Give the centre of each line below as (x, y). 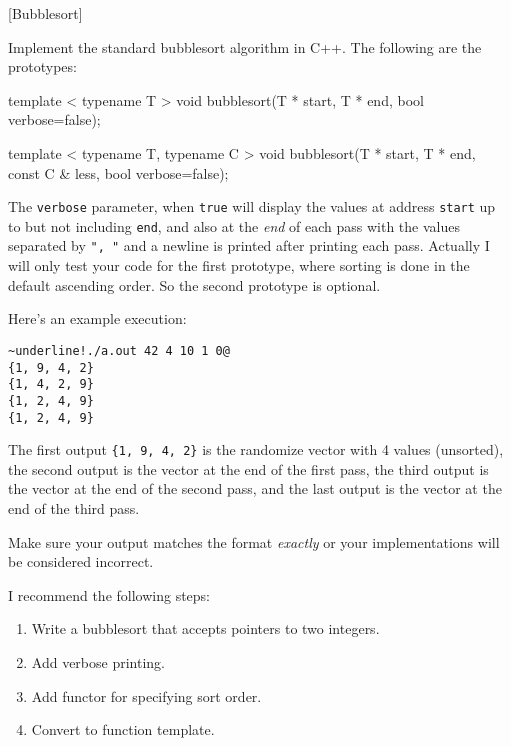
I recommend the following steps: (109, 594)
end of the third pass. (74, 508)
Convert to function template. (123, 729)
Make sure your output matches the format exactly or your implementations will (254, 541)
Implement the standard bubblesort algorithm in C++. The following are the (245, 46)
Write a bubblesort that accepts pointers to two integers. (205, 628)
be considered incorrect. (81, 561)
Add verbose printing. (98, 662)
